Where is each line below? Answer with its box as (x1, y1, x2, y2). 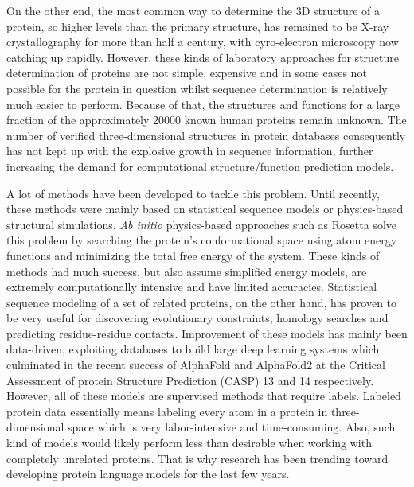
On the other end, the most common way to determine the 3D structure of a (6, 2, 381, 18)
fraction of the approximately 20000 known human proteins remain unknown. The (6, 111, 407, 128)
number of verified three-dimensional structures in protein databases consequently (6, 127, 406, 143)
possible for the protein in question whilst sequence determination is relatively (6, 80, 388, 96)
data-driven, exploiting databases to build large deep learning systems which (6, 341, 380, 357)
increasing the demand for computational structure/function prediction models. (6, 158, 394, 174)
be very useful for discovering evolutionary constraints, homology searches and (6, 310, 389, 326)
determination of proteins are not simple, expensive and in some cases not (6, 64, 367, 81)
